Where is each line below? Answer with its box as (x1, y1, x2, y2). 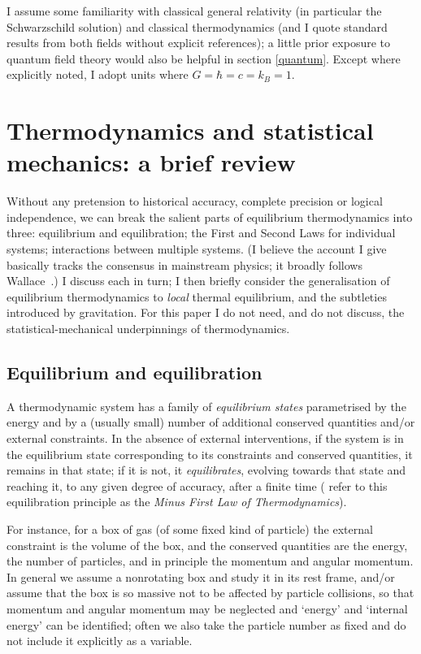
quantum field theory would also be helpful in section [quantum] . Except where (7, 50, 401, 67)
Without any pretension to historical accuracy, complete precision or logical (7, 193, 383, 210)
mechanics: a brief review (7, 145, 296, 179)
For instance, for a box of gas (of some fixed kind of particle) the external (7, 520, 373, 537)
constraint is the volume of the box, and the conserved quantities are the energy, (7, 536, 408, 553)
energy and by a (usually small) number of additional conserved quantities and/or (7, 414, 415, 431)
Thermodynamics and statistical (7, 114, 374, 147)
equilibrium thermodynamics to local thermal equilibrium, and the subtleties (7, 288, 387, 305)
